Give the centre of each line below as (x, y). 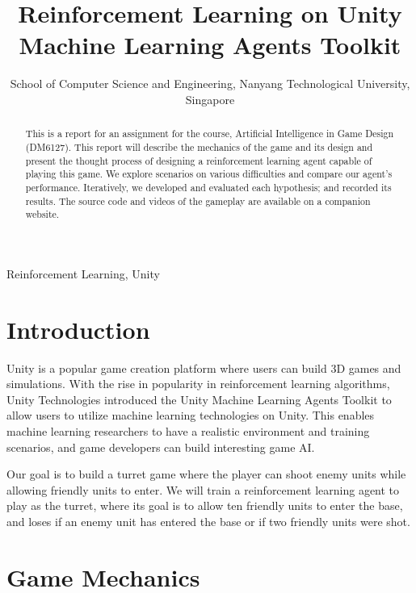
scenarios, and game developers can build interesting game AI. (161, 447)
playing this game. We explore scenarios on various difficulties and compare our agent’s (209, 174)
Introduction (78, 329)
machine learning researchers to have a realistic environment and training (188, 430)
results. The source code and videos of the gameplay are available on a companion (198, 200)
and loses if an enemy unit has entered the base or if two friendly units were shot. (208, 521)
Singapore (210, 99)
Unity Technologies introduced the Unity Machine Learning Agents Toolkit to (199, 399)
